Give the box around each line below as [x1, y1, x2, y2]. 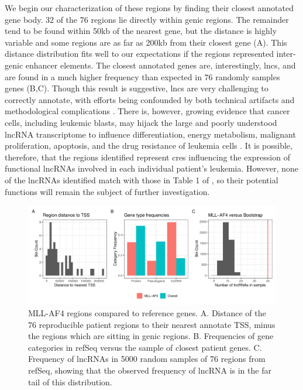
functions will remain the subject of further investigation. [5, 185, 210, 197]
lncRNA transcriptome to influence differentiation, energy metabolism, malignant [5, 128, 296, 140]
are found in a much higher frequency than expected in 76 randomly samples [5, 70, 280, 83]
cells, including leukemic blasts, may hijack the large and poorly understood [5, 116, 277, 128]
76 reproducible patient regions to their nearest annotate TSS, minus [28, 318, 276, 330]
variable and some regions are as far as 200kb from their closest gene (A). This [5, 36, 287, 48]
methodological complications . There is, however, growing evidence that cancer [5, 105, 290, 117]
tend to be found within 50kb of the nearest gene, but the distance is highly [5, 25, 277, 37]
